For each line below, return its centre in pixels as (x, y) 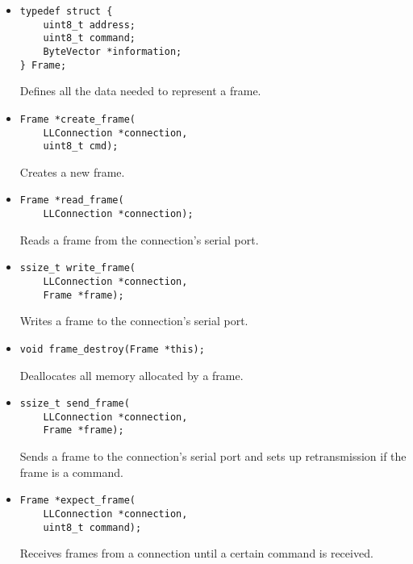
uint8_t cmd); (81, 146)
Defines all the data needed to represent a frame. (140, 91)
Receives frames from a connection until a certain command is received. (196, 553)
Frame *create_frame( (77, 119)
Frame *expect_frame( (77, 501)
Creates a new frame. (72, 171)
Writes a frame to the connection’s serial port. (134, 321)
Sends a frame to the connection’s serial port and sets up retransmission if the (213, 456)
